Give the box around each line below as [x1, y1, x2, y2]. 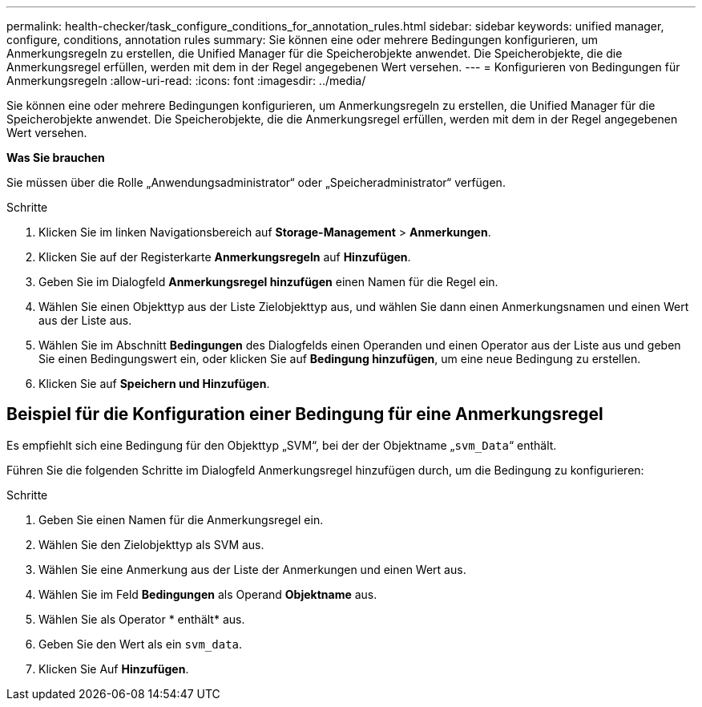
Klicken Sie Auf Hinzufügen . [38, 661, 189, 676]
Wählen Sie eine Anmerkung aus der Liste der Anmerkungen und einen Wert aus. [38, 562, 466, 576]
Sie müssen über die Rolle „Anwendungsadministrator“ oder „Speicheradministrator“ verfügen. [6, 176, 506, 189]
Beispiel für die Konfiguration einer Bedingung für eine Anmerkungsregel [6, 404, 603, 425]
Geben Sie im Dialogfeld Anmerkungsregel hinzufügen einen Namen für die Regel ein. [38, 275, 498, 289]
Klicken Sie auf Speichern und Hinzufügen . [38, 377, 270, 390]
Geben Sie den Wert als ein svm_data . [38, 636, 243, 651]
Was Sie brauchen [6, 151, 105, 164]
